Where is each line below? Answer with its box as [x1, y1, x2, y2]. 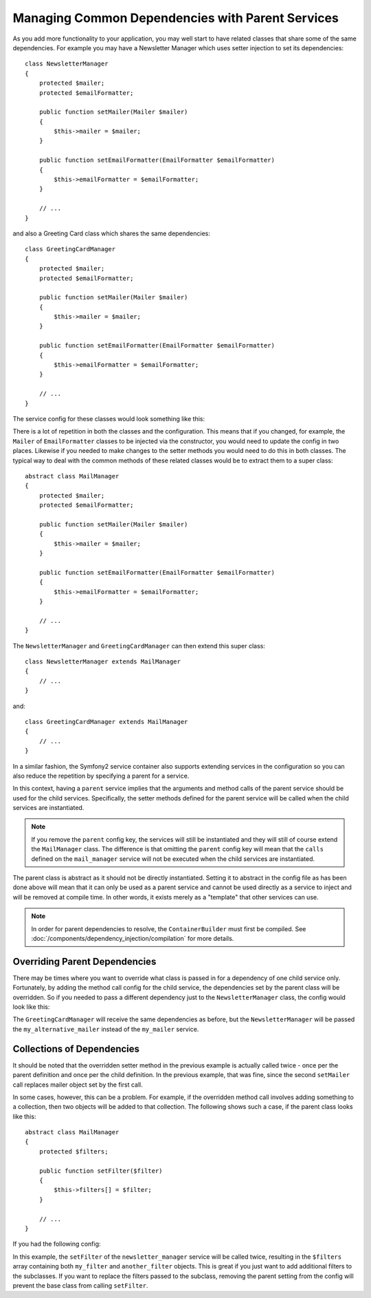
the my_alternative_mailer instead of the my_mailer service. [12, 1025, 199, 1033]
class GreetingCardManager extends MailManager [25, 718, 188, 725]
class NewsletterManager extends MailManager [25, 657, 181, 666]
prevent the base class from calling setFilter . [12, 1281, 148, 1290]
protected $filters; [38, 1147, 109, 1156]
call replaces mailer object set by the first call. [12, 1081, 144, 1089]
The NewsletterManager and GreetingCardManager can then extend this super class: [12, 641, 266, 650]
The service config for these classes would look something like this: [12, 415, 205, 423]
